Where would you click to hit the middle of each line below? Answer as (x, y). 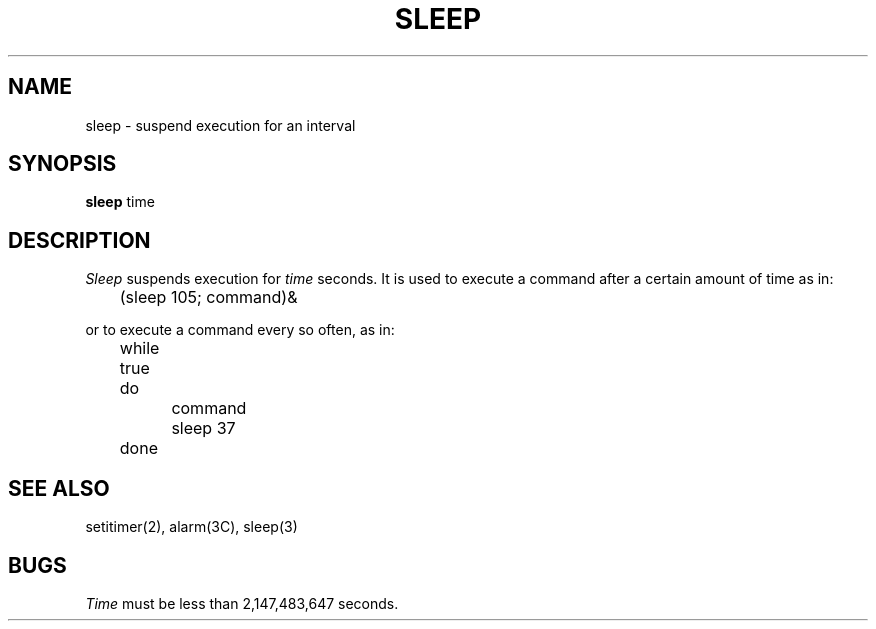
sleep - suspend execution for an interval (220, 125)
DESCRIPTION (79, 240)
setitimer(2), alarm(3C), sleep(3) (191, 527)
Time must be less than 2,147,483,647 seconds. (242, 603)
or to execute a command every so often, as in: (240, 330)
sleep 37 (203, 428)
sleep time (120, 202)
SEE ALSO (59, 488)
